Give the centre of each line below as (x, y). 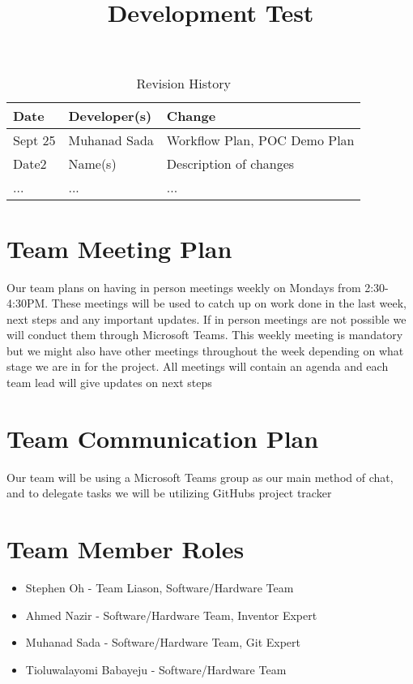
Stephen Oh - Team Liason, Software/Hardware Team (160, 588)
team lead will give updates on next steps (109, 383)
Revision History (183, 84)
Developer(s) (110, 116)
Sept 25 (34, 140)
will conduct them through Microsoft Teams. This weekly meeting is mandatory (205, 335)
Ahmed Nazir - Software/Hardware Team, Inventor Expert (171, 615)
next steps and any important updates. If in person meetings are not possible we (206, 318)
